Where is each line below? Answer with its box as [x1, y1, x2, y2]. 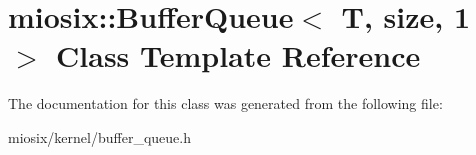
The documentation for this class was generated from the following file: [8, 93, 443, 114]
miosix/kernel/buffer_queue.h [8, 126, 191, 147]
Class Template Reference [56, 35, 421, 76]
